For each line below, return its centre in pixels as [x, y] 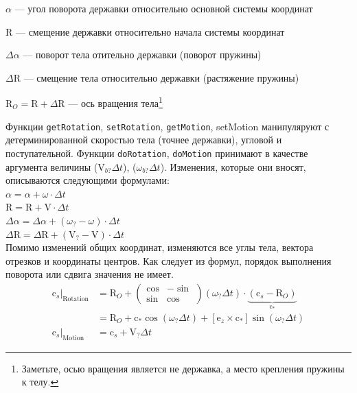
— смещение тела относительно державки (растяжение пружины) [161, 77]
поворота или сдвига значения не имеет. [90, 274]
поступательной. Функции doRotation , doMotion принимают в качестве [157, 153]
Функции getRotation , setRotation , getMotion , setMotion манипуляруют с [168, 126]
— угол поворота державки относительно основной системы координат [164, 8]
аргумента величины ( [52, 166]
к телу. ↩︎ [40, 382]
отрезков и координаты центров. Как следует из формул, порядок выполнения [169, 260]
